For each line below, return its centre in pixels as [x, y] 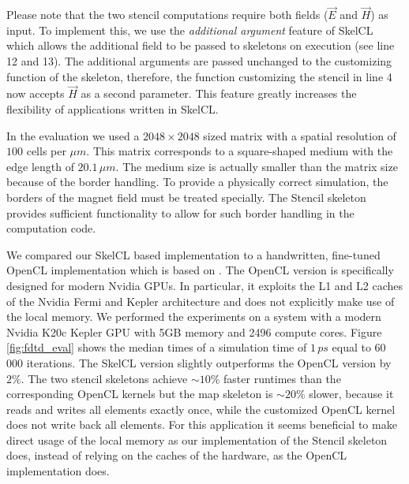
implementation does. [58, 471]
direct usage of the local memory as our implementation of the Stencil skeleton [197, 439]
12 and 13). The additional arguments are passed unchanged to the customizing [199, 61]
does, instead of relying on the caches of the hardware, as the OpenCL [177, 455]
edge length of [40, 166]
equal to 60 [359, 347]
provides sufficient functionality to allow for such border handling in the [180, 212]
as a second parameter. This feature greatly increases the [219, 93]
